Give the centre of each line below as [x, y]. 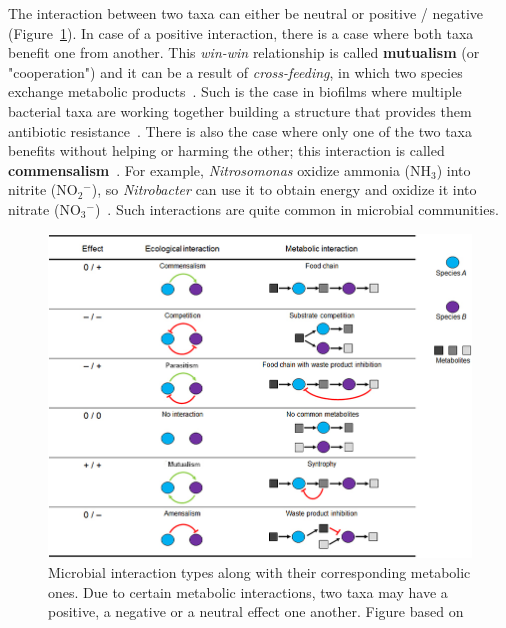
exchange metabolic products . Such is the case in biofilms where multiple [235, 91]
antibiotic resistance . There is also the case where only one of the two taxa [240, 130]
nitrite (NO [43, 189]
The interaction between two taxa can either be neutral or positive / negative [246, 13]
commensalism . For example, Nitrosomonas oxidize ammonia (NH [220, 169]
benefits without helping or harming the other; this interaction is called [226, 150]
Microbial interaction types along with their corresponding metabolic [259, 571]
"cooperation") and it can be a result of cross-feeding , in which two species [235, 71]
